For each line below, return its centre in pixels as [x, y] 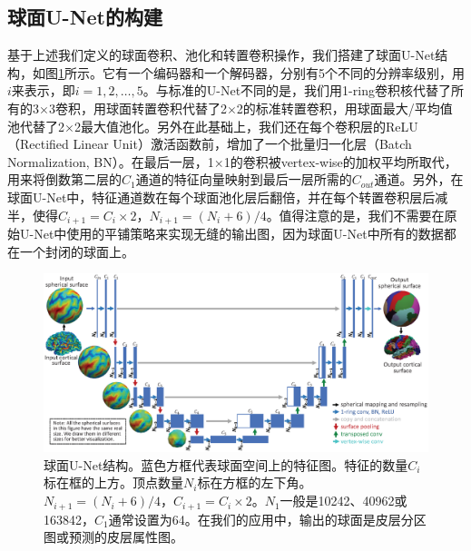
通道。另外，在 [419, 179]
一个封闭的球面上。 [77, 251]
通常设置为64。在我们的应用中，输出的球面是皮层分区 [267, 519]
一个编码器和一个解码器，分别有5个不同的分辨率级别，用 [296, 72]
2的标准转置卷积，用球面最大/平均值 [344, 108]
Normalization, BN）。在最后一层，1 [111, 161]
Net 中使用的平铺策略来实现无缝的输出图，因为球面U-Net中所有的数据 [239, 233]
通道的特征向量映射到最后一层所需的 [244, 179]
